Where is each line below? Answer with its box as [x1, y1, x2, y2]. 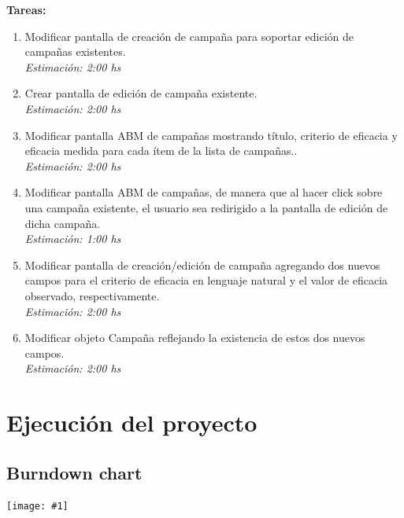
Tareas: [6, 2, 46, 17]
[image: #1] [6, 501, 69, 512]
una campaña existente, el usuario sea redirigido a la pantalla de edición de [24, 199, 388, 215]
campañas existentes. [24, 43, 126, 60]
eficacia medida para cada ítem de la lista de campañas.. [24, 142, 298, 159]
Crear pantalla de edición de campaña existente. [24, 85, 258, 101]
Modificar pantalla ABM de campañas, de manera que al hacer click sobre [24, 184, 383, 200]
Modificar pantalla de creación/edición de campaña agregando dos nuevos [24, 256, 380, 273]
